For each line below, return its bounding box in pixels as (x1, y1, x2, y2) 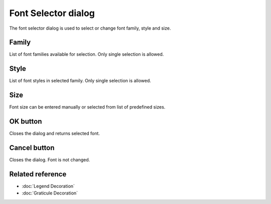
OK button (9, 117, 42, 126)
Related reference (9, 170, 67, 178)
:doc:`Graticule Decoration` (22, 190, 78, 196)
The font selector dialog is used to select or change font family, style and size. (9, 25, 171, 31)
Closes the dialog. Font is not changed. (9, 157, 90, 163)
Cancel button (9, 143, 55, 152)
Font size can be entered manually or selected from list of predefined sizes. (9, 104, 166, 110)
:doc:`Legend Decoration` (22, 183, 75, 189)
